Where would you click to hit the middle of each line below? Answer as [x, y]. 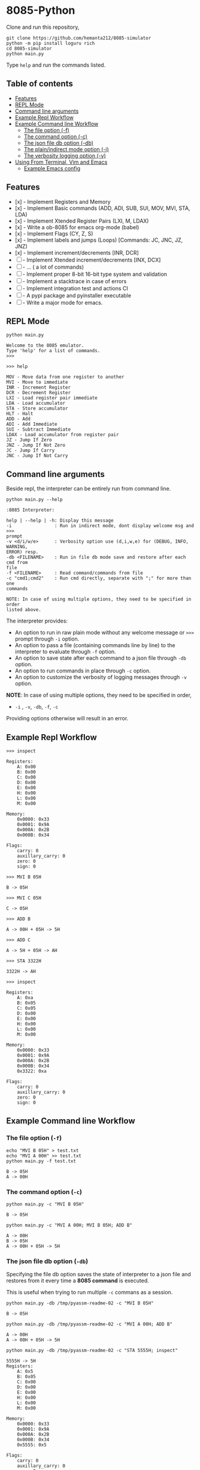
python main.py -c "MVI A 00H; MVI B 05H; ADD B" [69, 1225]
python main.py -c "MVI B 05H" [45, 1204]
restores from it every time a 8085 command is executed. [78, 1280]
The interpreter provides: [37, 621]
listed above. [24, 610]
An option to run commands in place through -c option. [83, 671]
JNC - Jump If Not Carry [37, 456]
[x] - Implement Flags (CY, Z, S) [54, 233]
